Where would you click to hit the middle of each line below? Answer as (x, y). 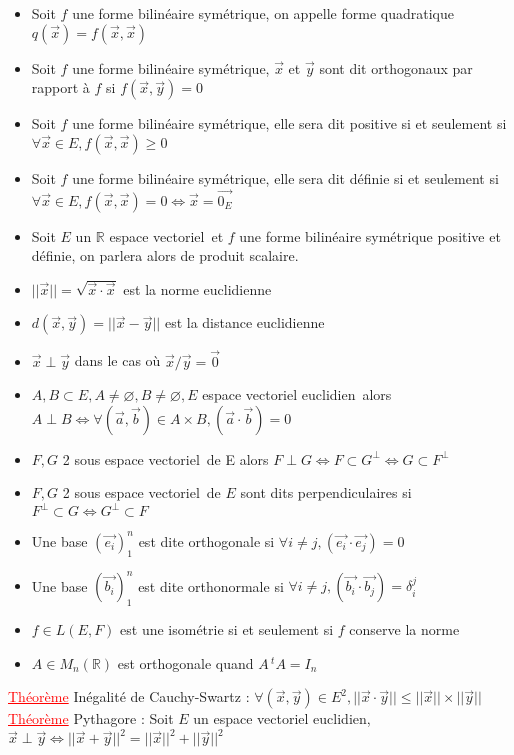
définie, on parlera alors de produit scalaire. (165, 255)
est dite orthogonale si (206, 540)
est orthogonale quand (185, 662)
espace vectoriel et (166, 235)
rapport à (60, 87)
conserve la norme (404, 629)
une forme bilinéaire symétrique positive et (370, 235)
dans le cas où (117, 360)
